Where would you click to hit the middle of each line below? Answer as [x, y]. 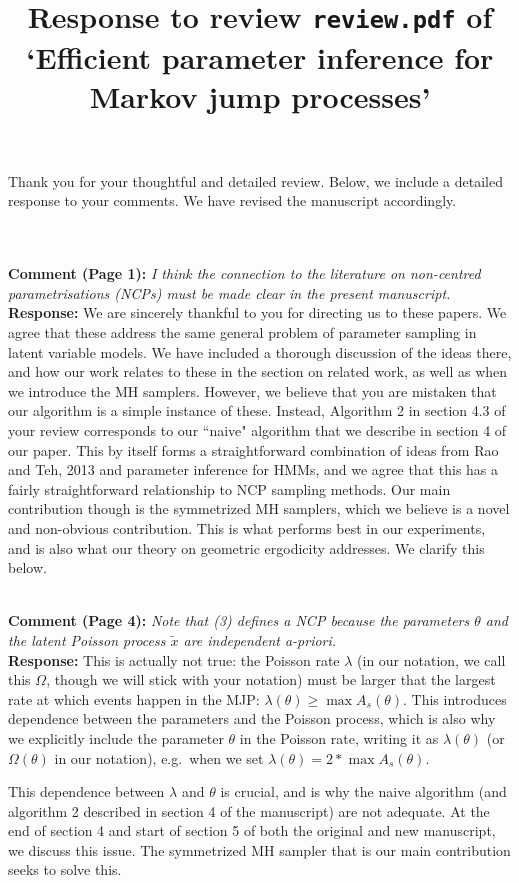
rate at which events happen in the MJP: [134, 698]
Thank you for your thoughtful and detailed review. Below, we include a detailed [256, 180]
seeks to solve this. [65, 869]
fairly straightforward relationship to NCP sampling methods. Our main [229, 488]
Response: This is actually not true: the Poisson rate [174, 659]
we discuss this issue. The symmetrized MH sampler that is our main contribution [259, 849]
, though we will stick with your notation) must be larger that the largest [271, 679]
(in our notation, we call [431, 659]
